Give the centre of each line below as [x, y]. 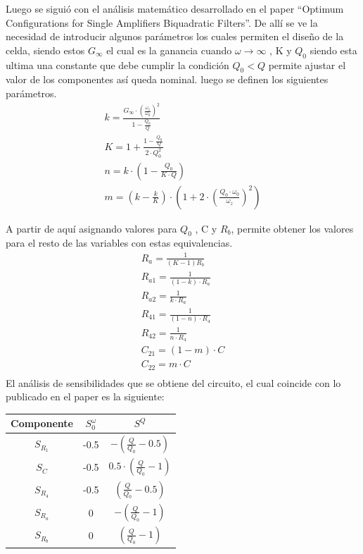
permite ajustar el [307, 64]
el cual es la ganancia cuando [169, 50]
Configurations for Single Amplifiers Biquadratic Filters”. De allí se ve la [162, 22]
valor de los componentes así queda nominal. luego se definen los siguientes [167, 79]
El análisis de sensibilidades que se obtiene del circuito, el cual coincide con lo [173, 382]
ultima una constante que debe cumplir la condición [117, 64]
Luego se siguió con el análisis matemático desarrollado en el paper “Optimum [175, 8]
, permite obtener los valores [292, 228]
